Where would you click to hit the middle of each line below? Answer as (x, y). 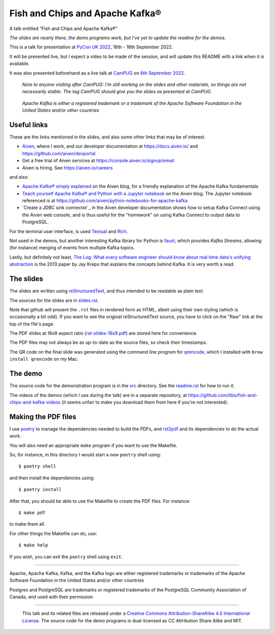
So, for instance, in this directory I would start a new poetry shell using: (85, 455)
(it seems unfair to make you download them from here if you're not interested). (145, 402)
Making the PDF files (43, 416)
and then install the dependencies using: (52, 478)
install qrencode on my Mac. (44, 359)
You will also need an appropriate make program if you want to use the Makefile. (93, 445)
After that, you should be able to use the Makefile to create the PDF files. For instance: (100, 501)
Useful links (29, 125)
